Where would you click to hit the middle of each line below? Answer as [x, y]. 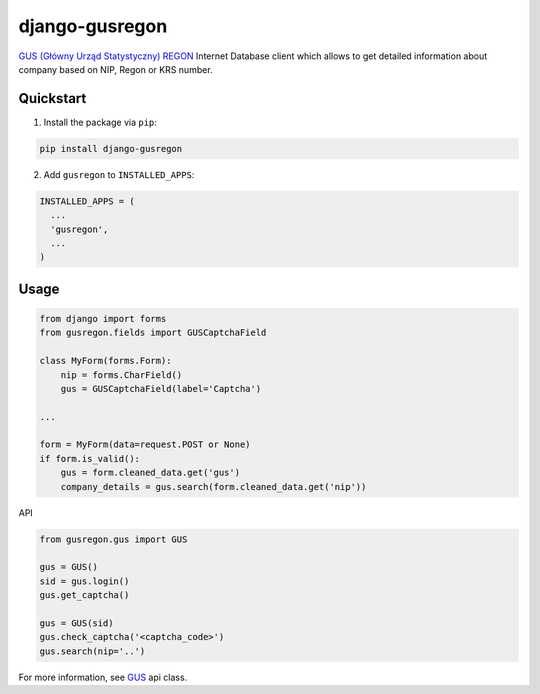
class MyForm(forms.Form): [105, 361]
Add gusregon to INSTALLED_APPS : [119, 174]
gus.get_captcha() [84, 595]
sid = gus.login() [84, 581]
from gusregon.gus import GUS [113, 539]
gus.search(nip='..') [92, 651]
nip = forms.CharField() [121, 374]
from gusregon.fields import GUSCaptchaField [153, 333]
